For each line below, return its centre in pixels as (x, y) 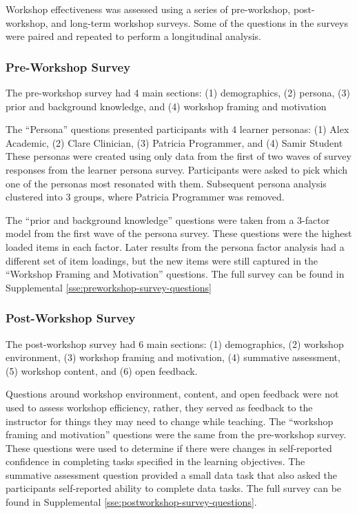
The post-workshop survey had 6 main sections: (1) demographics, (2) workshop (175, 343)
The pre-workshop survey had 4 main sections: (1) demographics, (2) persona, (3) (178, 92)
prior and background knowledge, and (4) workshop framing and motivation (166, 106)
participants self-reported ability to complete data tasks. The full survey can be (174, 488)
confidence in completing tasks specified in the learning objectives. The (155, 461)
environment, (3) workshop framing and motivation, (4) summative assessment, (173, 357)
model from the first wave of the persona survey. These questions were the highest (179, 233)
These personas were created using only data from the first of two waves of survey (178, 156)
